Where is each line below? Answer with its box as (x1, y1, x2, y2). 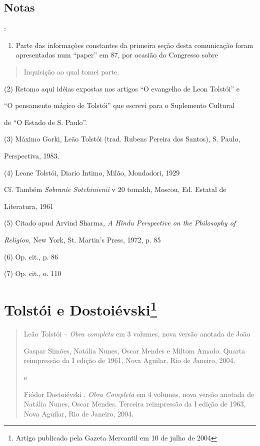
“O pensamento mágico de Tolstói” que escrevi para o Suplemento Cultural (4, 100, 234, 110)
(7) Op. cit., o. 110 (4, 268, 61, 278)
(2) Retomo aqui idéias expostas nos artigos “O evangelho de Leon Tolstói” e (4, 83, 240, 93)
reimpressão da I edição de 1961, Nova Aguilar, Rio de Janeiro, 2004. (23, 355, 235, 365)
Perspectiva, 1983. (4, 150, 59, 160)
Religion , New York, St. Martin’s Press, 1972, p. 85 (4, 234, 161, 244)
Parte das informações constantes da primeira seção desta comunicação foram (15, 39, 253, 50)
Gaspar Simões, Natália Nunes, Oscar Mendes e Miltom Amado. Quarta (23, 345, 245, 355)
